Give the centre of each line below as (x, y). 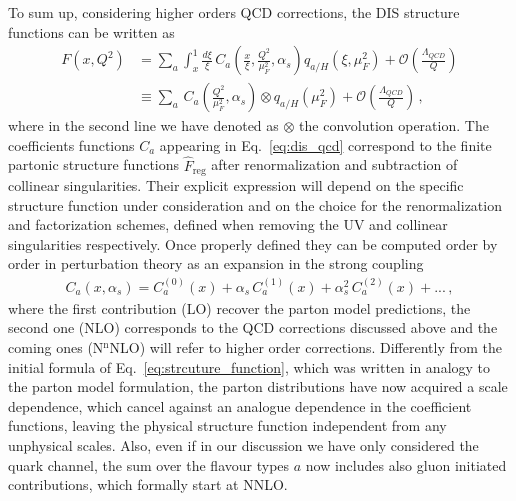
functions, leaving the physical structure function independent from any (227, 425)
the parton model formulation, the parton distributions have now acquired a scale (258, 386)
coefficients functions (71, 144)
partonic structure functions (94, 164)
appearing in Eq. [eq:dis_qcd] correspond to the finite (325, 144)
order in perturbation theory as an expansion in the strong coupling (216, 263)
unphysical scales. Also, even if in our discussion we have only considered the (243, 445)
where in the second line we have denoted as (143, 125)
